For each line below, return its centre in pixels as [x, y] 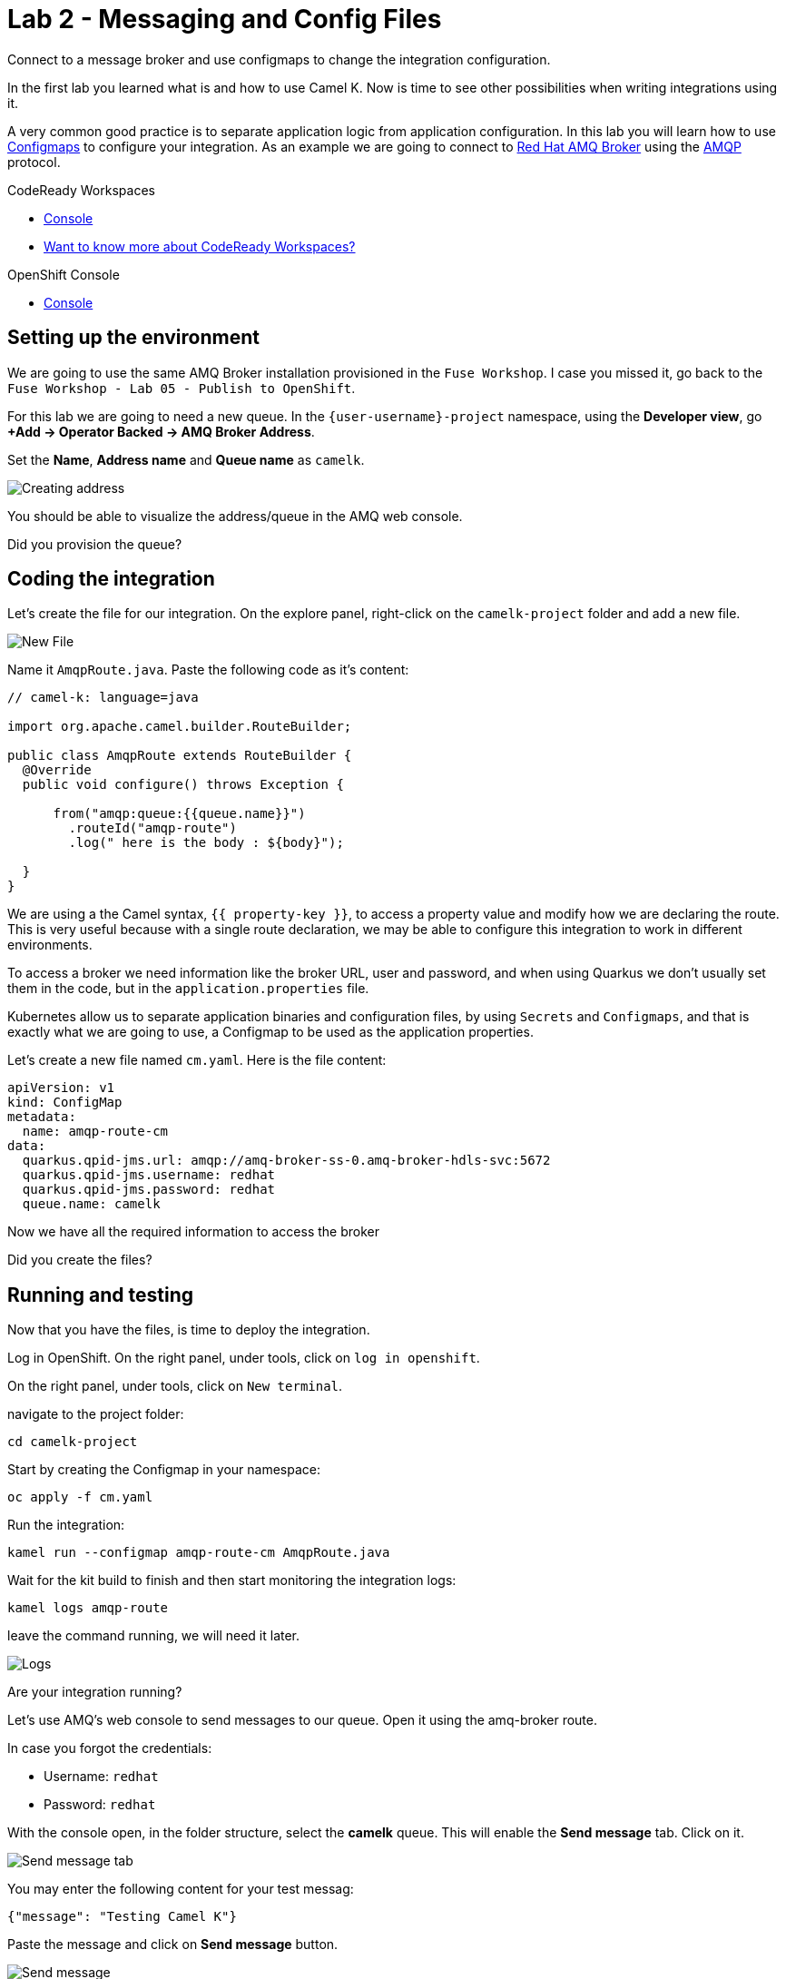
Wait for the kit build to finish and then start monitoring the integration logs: [232, 1580]
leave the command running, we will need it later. [154, 1636]
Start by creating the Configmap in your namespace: [164, 1470]
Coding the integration [111, 579]
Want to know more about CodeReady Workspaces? [200, 246]
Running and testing [100, 1295]
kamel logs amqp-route [88, 1608]
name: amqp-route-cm [95, 1132]
